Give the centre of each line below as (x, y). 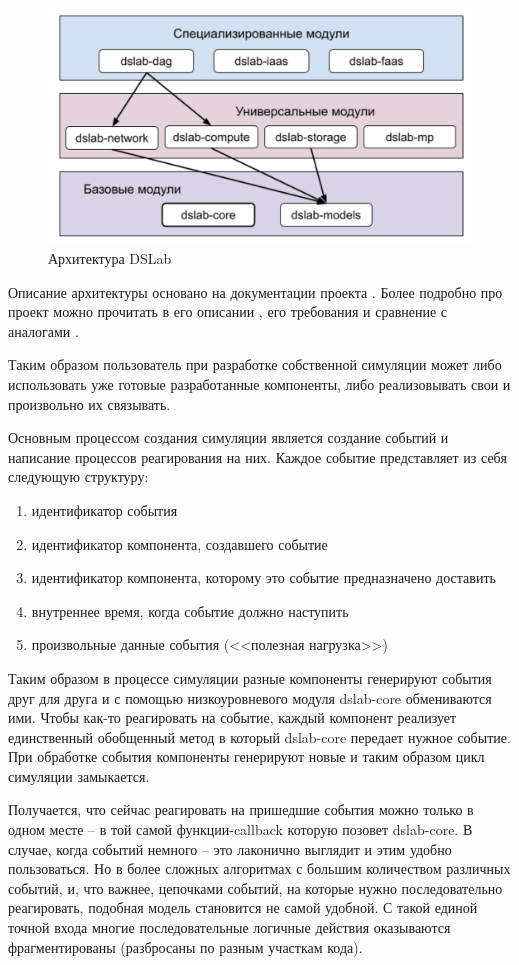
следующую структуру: (78, 476)
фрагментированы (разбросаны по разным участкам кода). (185, 946)
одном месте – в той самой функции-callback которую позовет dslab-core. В (240, 829)
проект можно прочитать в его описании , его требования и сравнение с (228, 311)
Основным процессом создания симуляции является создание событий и (228, 437)
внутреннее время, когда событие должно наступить (190, 610)
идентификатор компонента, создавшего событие (179, 543)
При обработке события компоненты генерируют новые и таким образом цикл (246, 756)
